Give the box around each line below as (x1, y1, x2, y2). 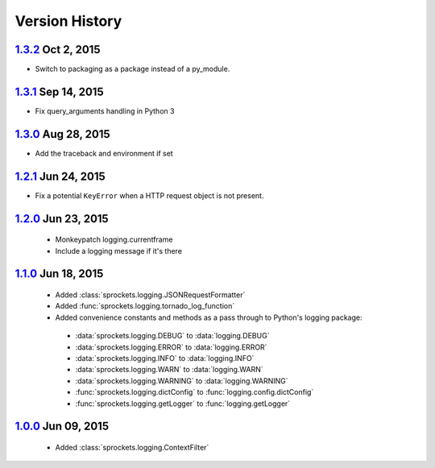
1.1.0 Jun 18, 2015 (14, 267, 104, 281)
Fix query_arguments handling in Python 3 (35, 106, 175, 116)
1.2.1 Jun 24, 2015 (14, 169, 106, 183)
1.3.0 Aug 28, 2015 (14, 127, 110, 141)
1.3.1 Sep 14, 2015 (14, 85, 104, 98)
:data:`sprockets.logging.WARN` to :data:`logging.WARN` (75, 365, 263, 375)
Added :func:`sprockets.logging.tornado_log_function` (55, 301, 235, 311)
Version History (14, 12, 122, 30)
